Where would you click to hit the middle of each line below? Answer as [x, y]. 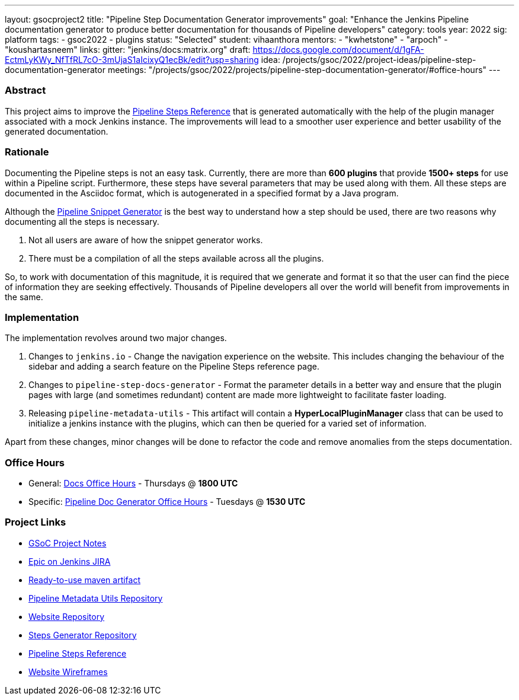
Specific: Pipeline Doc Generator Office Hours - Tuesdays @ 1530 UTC [167, 502]
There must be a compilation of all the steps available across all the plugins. [176, 258]
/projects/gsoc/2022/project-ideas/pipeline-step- [379, 60]
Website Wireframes [68, 672]
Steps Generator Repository [83, 635]
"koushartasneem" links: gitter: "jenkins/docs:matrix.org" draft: [128, 50]
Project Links [36, 522]
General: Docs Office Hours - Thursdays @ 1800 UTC [133, 483]
